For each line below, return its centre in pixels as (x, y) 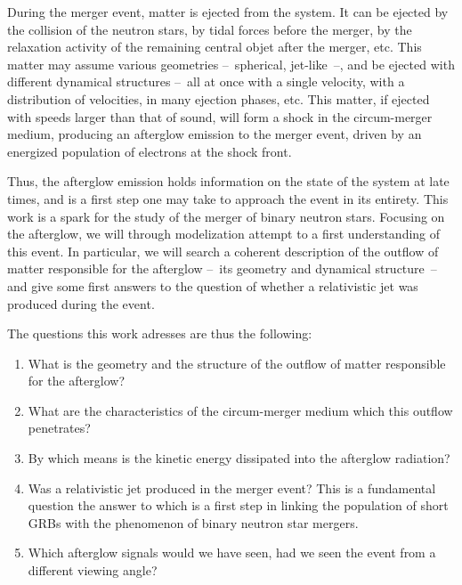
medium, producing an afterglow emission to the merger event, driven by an (215, 134)
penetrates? (59, 428)
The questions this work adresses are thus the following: (160, 333)
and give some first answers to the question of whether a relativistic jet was (213, 285)
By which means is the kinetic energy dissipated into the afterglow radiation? (239, 458)
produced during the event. (81, 303)
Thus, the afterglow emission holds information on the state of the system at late (228, 181)
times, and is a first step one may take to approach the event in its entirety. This (228, 198)
